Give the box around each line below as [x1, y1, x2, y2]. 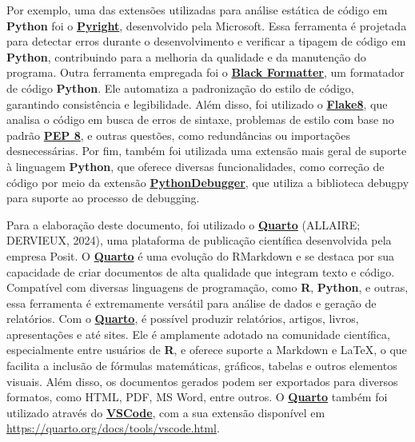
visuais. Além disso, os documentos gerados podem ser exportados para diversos [6, 372, 398, 389]
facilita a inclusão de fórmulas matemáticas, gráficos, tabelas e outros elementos [6, 357, 397, 374]
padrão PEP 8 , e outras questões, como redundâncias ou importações [6, 126, 350, 143]
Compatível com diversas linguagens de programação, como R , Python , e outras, [6, 279, 409, 296]
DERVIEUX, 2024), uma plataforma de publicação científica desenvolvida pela [6, 232, 392, 249]
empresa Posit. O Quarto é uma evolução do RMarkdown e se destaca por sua [6, 247, 395, 264]
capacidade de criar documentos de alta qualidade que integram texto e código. [6, 263, 395, 280]
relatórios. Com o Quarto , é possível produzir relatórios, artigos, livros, [6, 310, 359, 327]
